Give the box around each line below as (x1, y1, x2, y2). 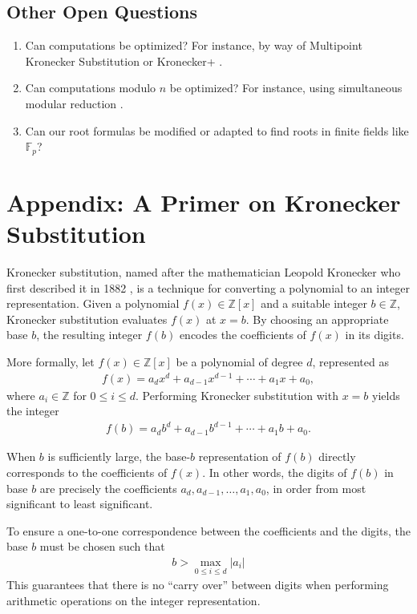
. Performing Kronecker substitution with (136, 386, 338, 403)
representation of (198, 448, 281, 465)
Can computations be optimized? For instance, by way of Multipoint (25, 37, 362, 54)
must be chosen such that (39, 538, 165, 555)
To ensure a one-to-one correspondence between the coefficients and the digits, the (6, 522, 411, 539)
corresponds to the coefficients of (6, 463, 168, 480)
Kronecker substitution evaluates (6, 310, 168, 327)
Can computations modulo (25, 79, 156, 96)
